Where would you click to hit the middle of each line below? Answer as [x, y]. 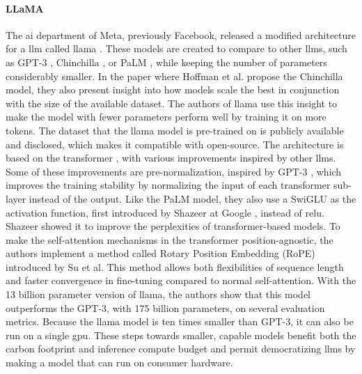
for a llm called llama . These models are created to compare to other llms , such [176, 48]
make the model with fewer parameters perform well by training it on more [166, 117]
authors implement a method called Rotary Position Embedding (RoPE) [160, 253]
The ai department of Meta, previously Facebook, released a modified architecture [181, 34]
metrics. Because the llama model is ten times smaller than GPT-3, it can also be [180, 321]
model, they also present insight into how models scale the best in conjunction [173, 89]
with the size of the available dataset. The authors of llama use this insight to [172, 103]
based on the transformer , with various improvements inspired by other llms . [171, 158]
